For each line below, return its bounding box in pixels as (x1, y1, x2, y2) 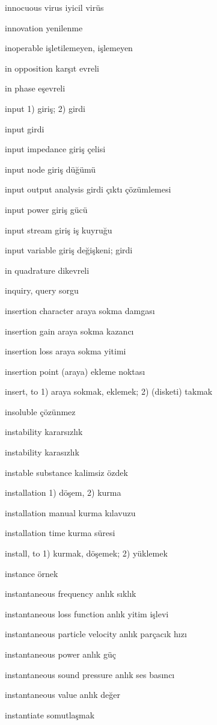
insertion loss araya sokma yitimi (5, 345, 126, 357)
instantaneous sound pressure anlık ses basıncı (5, 668, 175, 680)
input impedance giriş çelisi (5, 143, 106, 155)
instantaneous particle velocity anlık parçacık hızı (5, 628, 187, 640)
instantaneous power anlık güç (5, 648, 116, 660)
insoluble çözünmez (5, 405, 76, 418)
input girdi (5, 122, 44, 135)
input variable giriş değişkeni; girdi (5, 244, 133, 256)
